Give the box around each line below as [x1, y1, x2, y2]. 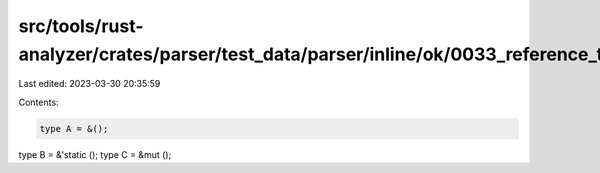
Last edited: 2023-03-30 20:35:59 [18, 78, 161, 90]
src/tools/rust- [18, 15, 144, 37]
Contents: [18, 96, 59, 108]
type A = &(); [39, 123, 109, 134]
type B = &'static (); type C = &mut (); [18, 148, 172, 160]
